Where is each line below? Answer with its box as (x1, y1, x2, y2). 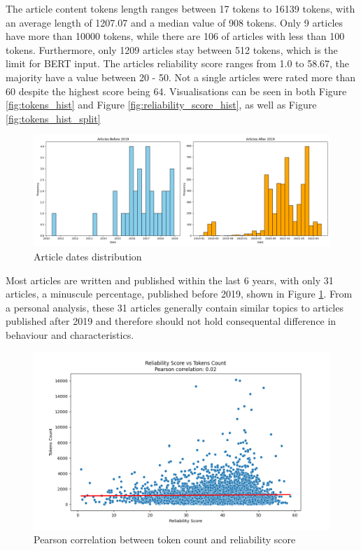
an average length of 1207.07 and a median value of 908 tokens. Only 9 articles (6, 15, 344, 29)
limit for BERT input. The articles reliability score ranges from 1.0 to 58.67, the (6, 56, 350, 71)
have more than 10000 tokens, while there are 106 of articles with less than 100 (6, 29, 345, 43)
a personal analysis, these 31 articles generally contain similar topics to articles (6, 300, 344, 314)
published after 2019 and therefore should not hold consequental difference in (6, 314, 337, 328)
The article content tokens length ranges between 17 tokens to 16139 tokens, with (6, 1, 355, 15)
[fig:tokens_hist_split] (6, 111, 101, 125)
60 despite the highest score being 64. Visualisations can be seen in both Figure (6, 83, 347, 98)
